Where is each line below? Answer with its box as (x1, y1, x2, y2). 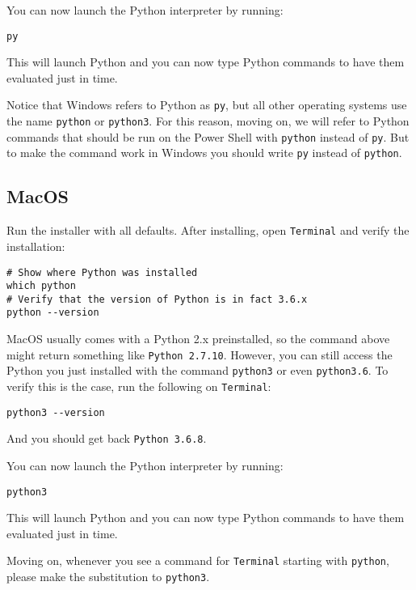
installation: (6, 237, 65, 254)
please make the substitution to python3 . (6, 568, 210, 585)
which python (6, 280, 76, 292)
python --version (6, 307, 99, 319)
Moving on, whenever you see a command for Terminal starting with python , (6, 552, 389, 569)
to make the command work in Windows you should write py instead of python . (6, 144, 402, 161)
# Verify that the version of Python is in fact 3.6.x (6, 293, 308, 305)
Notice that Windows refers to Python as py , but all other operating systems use (6, 96, 407, 113)
